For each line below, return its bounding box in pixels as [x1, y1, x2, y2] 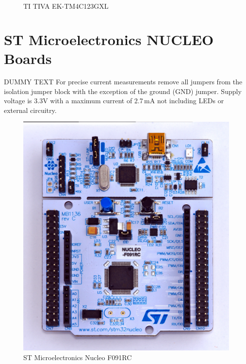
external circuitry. [4, 105, 57, 115]
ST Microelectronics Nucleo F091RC [23, 352, 132, 362]
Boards [4, 48, 52, 68]
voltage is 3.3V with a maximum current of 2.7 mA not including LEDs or [4, 95, 224, 106]
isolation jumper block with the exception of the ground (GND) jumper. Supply [4, 86, 242, 96]
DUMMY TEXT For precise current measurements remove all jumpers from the [4, 76, 243, 86]
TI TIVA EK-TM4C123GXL [23, 1, 109, 11]
